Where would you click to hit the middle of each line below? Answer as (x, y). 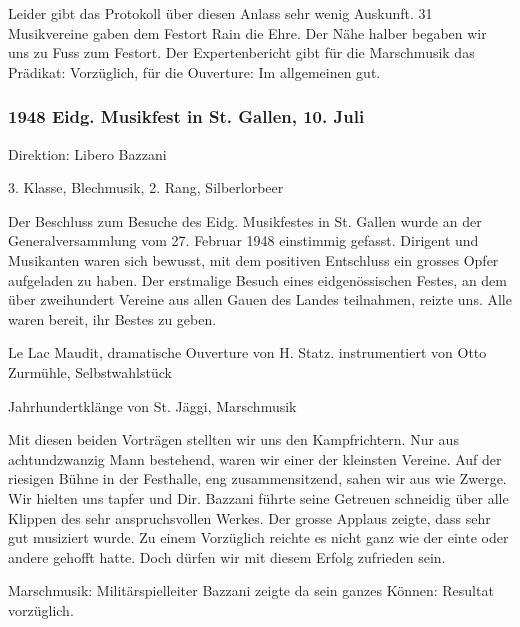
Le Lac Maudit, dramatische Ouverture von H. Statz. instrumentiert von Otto (247, 352)
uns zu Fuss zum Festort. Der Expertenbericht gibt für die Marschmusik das (241, 52)
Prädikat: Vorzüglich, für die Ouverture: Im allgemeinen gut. (194, 71)
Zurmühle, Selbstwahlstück (90, 371)
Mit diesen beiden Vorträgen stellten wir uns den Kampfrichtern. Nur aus (233, 439)
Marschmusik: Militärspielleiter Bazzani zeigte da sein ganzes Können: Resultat (251, 590)
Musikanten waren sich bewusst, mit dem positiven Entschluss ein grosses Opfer (253, 259)
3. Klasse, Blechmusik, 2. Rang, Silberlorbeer (146, 187)
